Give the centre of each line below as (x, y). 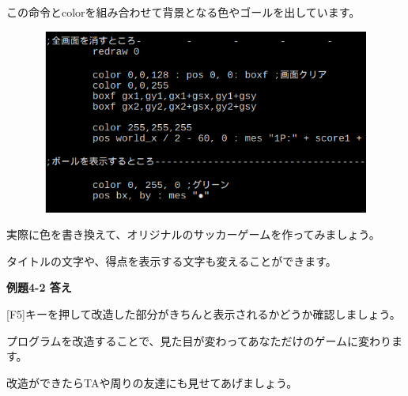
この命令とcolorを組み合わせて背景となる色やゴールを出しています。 (183, 12)
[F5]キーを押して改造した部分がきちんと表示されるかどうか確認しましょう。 (204, 313)
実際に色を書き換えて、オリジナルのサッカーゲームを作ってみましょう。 (193, 234)
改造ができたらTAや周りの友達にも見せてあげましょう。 (152, 382)
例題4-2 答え (39, 287)
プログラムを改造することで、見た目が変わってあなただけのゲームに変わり (199, 340)
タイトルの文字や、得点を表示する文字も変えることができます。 (172, 260)
